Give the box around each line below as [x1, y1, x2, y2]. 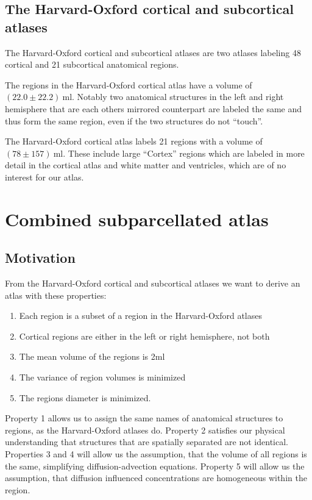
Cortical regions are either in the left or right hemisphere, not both [19, 329, 270, 342]
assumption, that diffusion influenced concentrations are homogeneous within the [5, 471, 307, 484]
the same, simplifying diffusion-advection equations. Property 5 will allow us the [5, 459, 305, 472]
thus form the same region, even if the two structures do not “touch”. [5, 114, 263, 127]
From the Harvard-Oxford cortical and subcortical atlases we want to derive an [5, 277, 300, 290]
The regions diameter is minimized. [19, 391, 151, 404]
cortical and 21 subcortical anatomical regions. [5, 58, 179, 71]
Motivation [5, 248, 76, 267]
